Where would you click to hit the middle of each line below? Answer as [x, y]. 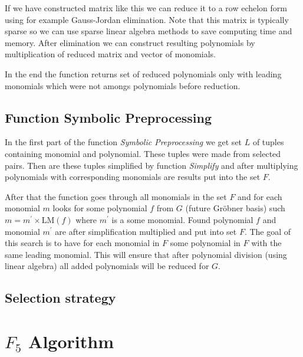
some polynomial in [205, 243]
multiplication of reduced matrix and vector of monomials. [110, 54]
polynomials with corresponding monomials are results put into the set [133, 177]
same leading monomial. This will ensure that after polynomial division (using [146, 254]
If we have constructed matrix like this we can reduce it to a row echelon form [146, 8]
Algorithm [71, 341]
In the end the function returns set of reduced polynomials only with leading [143, 73]
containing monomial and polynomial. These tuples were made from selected [143, 153]
